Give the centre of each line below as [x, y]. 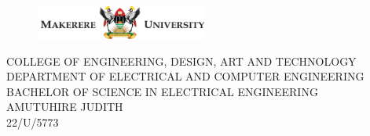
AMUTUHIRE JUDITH [65, 107]
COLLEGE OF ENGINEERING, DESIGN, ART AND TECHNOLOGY [181, 61]
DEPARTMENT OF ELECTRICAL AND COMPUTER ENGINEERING [185, 76]
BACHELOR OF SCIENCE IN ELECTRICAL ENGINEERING [162, 91]
